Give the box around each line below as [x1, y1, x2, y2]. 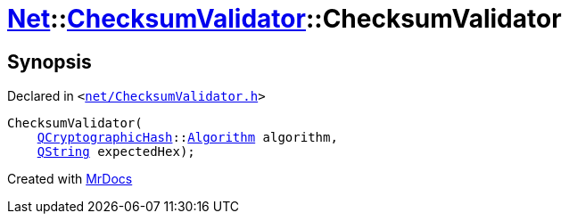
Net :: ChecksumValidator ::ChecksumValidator [7, 4, 562, 34]
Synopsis [7, 50, 92, 73]
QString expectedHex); [37, 144, 195, 160]
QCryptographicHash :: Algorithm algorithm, [37, 130, 338, 145]
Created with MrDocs [7, 171, 133, 187]
